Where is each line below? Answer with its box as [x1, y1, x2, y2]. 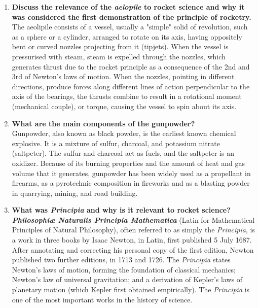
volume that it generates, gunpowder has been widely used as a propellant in [12, 167, 251, 178]
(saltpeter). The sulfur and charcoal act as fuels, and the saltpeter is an [12, 148, 234, 158]
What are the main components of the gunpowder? [12, 118, 195, 128]
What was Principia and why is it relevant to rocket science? [12, 204, 231, 215]
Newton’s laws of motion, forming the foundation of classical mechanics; [12, 264, 236, 275]
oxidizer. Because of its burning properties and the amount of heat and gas [12, 157, 245, 168]
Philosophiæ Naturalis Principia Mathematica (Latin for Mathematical [12, 214, 255, 225]
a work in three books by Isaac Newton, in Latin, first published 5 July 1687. [12, 234, 252, 245]
